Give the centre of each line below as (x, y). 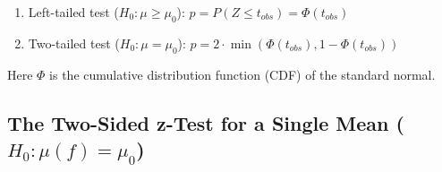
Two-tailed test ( (74, 43)
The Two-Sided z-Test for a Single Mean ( (206, 122)
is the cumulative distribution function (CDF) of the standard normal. (242, 74)
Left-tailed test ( (73, 12)
